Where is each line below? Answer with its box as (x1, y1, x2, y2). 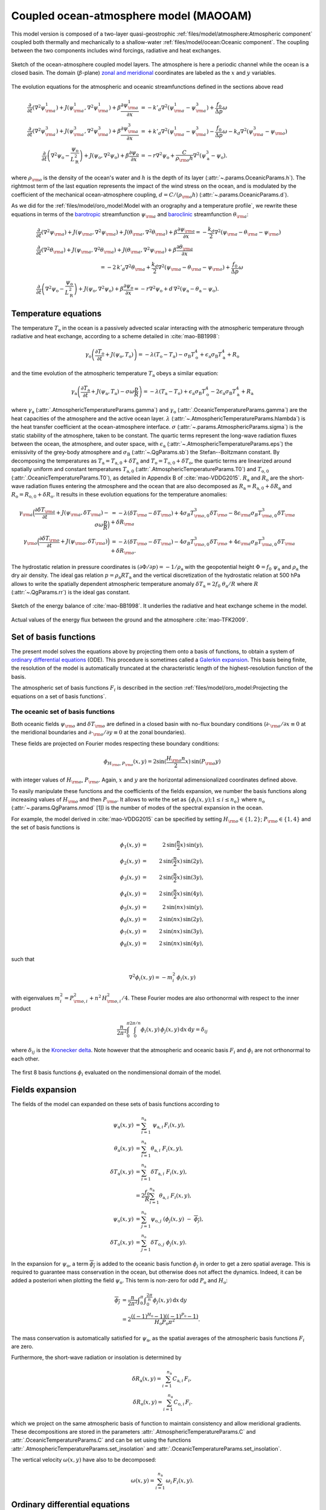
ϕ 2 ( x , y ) (120, 858, 141, 866)
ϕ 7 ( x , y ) (120, 928, 141, 936)
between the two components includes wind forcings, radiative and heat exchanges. (11, 47, 222, 54)
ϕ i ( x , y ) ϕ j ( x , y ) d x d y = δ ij (140, 1026, 208, 1034)
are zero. (11, 1343, 34, 1350)
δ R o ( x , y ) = (133, 1398, 163, 1407)
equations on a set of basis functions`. (11, 692, 107, 700)
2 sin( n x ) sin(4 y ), (159, 940, 203, 946)
